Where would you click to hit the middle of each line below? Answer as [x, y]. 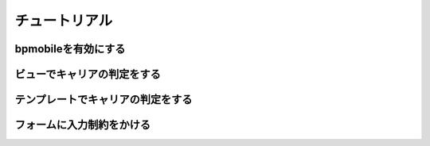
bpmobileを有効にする [70, 49]
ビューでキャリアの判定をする [88, 74]
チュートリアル [64, 21]
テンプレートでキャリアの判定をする [104, 100]
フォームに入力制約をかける [83, 125]
